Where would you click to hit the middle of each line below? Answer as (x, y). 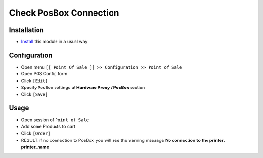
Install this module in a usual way (54, 42)
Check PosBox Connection (64, 13)
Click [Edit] (35, 81)
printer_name (35, 147)
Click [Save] (35, 94)
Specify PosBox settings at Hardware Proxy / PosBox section (83, 88)
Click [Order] (36, 133)
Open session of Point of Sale (55, 120)
